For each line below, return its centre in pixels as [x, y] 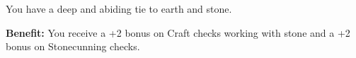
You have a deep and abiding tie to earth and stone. [119, 8]
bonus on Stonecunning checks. [73, 46]
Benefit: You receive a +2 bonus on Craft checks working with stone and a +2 [178, 32]
